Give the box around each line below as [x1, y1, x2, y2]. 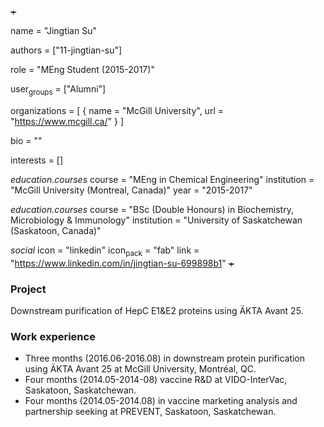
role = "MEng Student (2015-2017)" [10, 64, 155, 75]
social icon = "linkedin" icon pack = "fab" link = [10, 244, 200, 258]
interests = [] [10, 154, 64, 166]
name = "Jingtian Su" [10, 25, 97, 36]
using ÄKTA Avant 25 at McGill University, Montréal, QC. [24, 363, 257, 375]
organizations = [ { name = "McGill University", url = [10, 104, 224, 116]
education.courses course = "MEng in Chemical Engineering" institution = [10, 173, 315, 185]
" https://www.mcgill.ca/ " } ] [10, 115, 125, 127]
